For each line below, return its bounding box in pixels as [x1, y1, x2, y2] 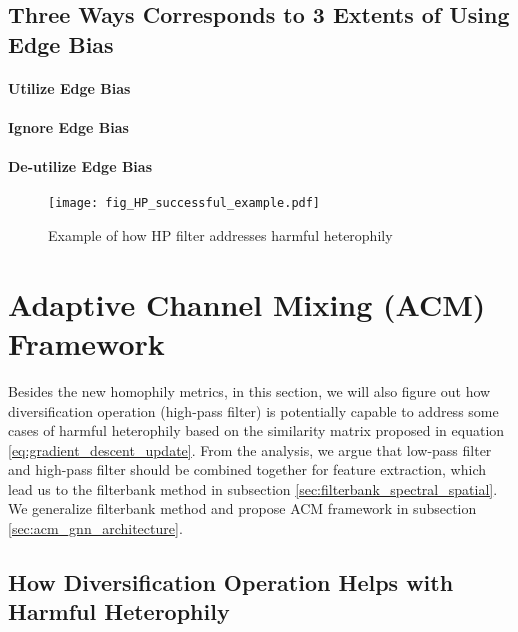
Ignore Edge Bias [8, 116, 129, 137]
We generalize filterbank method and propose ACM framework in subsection [8, 498, 477, 519]
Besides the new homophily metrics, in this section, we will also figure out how [8, 380, 491, 401]
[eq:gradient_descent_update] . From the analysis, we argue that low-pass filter [8, 439, 492, 460]
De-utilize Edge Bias [8, 156, 153, 177]
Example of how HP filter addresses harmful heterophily [48, 225, 393, 245]
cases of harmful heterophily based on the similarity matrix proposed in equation [8, 420, 505, 441]
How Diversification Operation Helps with [8, 567, 454, 598]
